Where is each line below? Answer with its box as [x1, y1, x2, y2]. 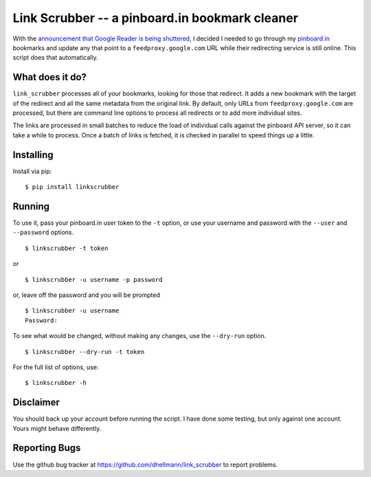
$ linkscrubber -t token [25, 244, 109, 252]
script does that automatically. [12, 54, 99, 62]
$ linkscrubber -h [25, 379, 87, 387]
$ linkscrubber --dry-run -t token [25, 348, 145, 355]
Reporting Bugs [12, 442, 81, 454]
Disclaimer [12, 397, 60, 408]
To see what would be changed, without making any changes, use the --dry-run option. [12, 332, 267, 340]
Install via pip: [12, 167, 52, 175]
